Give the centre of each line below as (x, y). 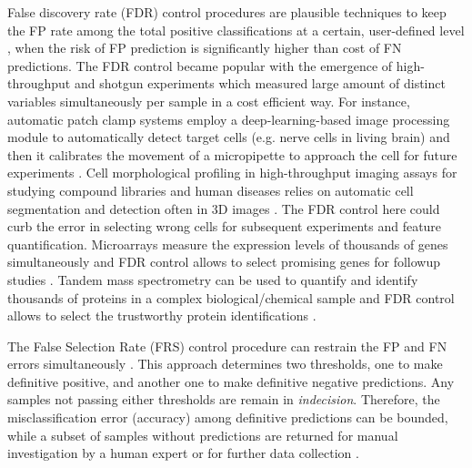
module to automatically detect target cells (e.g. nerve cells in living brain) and (229, 137)
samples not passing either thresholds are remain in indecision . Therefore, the (224, 399)
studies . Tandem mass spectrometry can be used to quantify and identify (213, 279)
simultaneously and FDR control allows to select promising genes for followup (224, 262)
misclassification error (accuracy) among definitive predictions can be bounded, (228, 417)
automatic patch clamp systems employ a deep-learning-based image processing (229, 119)
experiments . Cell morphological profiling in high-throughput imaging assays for (232, 173)
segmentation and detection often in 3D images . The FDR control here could (224, 208)
